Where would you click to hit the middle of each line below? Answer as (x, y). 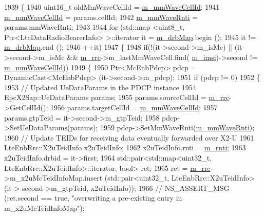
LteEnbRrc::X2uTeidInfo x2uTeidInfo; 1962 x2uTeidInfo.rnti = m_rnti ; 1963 (125, 147)
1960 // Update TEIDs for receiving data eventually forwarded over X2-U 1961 (129, 137)
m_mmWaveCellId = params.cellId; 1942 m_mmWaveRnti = (101, 17)
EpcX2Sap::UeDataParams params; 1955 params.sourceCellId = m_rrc (117, 97)
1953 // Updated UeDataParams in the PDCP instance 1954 (100, 87)
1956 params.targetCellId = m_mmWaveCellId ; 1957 (134, 107)
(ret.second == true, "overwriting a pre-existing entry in (93, 198)
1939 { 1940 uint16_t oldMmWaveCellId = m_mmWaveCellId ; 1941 (112, 7)
